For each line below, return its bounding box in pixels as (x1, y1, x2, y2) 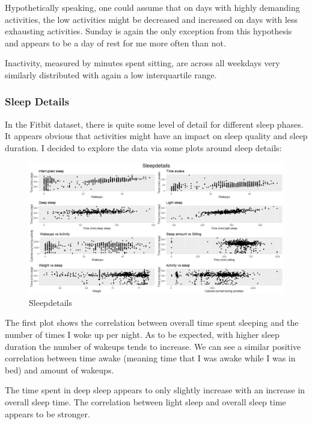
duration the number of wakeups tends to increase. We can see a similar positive (5, 340, 301, 352)
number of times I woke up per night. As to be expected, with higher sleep (5, 328, 280, 340)
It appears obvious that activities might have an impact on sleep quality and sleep (5, 129, 308, 142)
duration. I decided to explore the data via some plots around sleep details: (5, 141, 282, 154)
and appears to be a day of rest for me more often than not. (5, 36, 226, 49)
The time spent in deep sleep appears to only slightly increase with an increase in (5, 384, 305, 396)
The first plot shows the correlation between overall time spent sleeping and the (5, 316, 299, 329)
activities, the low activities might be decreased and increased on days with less (5, 13, 298, 25)
